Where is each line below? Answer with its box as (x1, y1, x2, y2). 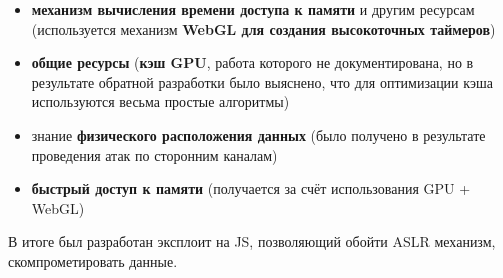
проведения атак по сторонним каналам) (31, 144, 278, 165)
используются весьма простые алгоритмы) (31, 91, 290, 112)
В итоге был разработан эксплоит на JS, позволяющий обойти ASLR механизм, (8, 231, 496, 252)
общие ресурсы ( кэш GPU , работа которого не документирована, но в (31, 52, 474, 73)
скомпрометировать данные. (8, 250, 178, 271)
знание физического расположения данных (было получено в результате (31, 124, 486, 145)
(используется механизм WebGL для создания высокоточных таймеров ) (31, 18, 496, 39)
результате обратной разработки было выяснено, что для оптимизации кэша (31, 71, 493, 92)
